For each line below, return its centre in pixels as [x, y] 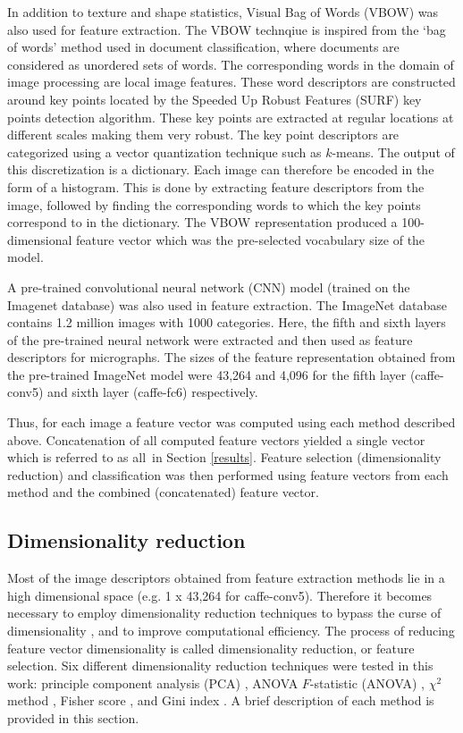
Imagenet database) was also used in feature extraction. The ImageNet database [227, 304]
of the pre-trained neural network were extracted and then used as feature [210, 339]
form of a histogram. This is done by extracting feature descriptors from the [216, 186]
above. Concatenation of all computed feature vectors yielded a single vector [216, 439]
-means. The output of [393, 152]
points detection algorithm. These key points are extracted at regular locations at [231, 117]
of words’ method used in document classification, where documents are [203, 47]
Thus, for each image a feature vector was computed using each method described [231, 422]
